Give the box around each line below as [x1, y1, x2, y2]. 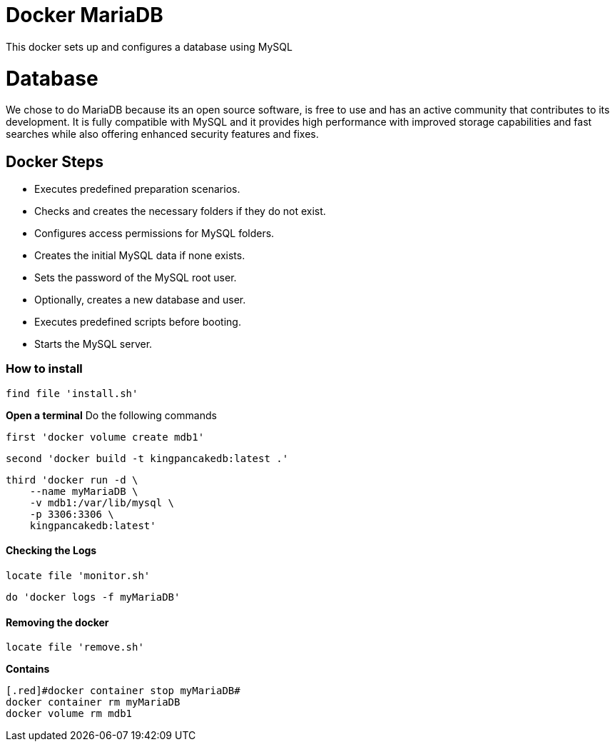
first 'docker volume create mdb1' [6, 431, 205, 443]
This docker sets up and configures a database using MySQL [6, 40, 293, 53]
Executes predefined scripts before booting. [34, 316, 241, 329]
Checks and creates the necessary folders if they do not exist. [34, 205, 326, 218]
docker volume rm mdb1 [6, 708, 133, 720]
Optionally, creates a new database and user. [34, 294, 246, 306]
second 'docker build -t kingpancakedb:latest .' [6, 452, 289, 464]
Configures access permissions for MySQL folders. [34, 227, 275, 240]
